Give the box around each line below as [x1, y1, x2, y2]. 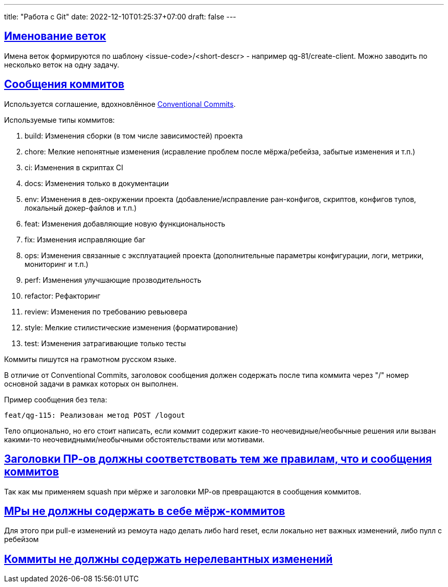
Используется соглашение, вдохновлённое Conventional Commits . [4, 99, 236, 108]
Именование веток [4, 30, 106, 43]
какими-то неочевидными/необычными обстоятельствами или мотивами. [4, 435, 265, 444]
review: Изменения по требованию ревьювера [25, 307, 188, 316]
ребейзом [4, 535, 39, 544]
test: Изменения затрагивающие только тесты [25, 338, 186, 348]
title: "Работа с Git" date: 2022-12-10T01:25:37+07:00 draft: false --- [4, 12, 236, 21]
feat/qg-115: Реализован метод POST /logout [4, 411, 186, 419]
